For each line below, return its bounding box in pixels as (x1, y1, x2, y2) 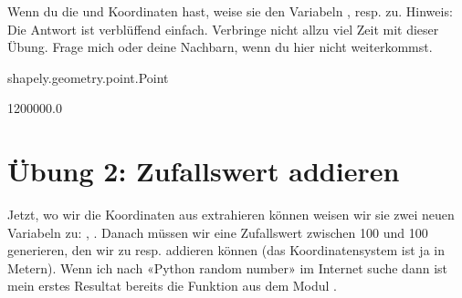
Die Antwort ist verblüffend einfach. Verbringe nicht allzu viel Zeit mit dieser (7, 19, 439, 38)
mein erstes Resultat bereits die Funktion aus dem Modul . (7, 276, 337, 295)
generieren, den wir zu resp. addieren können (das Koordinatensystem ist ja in (7, 241, 445, 260)
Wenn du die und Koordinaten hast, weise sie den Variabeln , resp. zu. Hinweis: (7, 2, 453, 20)
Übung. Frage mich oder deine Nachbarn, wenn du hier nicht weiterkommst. (7, 37, 433, 57)
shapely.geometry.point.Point (7, 67, 169, 87)
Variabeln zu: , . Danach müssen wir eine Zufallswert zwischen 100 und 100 (7, 222, 428, 241)
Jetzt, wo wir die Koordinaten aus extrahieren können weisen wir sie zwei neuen (7, 205, 455, 224)
